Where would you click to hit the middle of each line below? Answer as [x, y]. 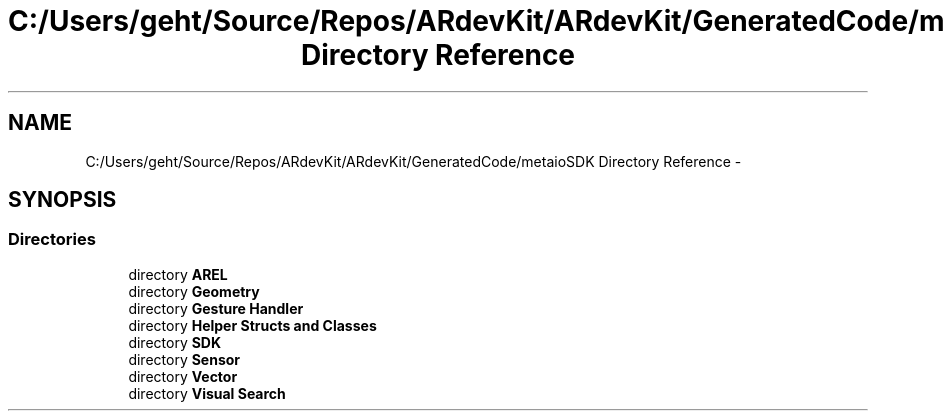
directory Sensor [184, 359]
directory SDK [175, 342]
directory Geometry [194, 291]
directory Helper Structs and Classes [252, 325]
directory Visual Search [207, 393]
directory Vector [183, 376]
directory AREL [178, 274]
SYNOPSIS [62, 200]
